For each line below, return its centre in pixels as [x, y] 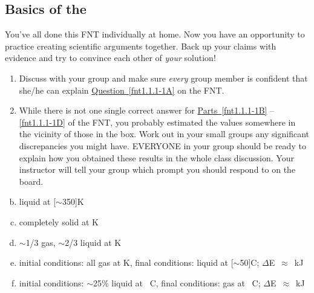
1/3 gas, [41, 242]
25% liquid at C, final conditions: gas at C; [177, 282]
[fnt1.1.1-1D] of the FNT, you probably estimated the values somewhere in [157, 122]
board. [31, 181]
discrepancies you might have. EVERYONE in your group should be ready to [162, 145]
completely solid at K [59, 221]
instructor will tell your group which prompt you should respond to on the [157, 169]
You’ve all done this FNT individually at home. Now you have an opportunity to [155, 34]
